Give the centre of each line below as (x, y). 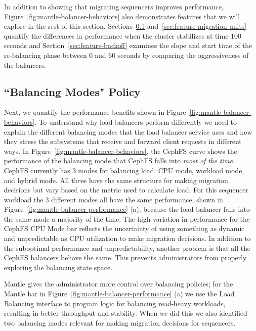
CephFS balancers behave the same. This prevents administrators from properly (125, 258)
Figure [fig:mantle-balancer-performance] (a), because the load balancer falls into (127, 209)
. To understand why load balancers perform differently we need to (136, 121)
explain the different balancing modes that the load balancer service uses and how (128, 131)
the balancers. (25, 65)
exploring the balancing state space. (58, 267)
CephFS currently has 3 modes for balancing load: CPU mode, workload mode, (124, 170)
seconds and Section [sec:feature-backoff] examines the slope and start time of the (128, 45)
